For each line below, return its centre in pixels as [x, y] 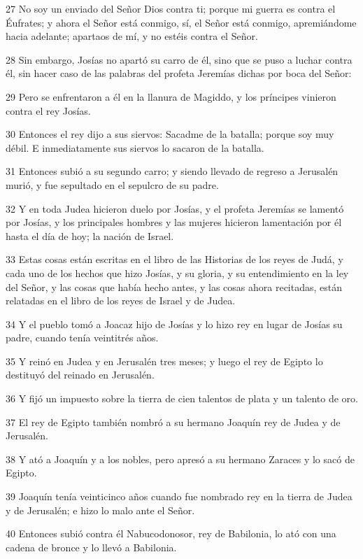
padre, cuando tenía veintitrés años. [82, 338]
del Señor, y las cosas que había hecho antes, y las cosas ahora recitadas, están [174, 286]
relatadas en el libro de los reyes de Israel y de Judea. [121, 300]
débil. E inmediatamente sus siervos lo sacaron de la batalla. [135, 147]
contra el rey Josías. [48, 110]
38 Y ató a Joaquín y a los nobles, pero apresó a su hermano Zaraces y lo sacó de [180, 459]
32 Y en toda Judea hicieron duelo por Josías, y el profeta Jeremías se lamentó [175, 208]
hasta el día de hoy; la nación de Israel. [90, 235]
